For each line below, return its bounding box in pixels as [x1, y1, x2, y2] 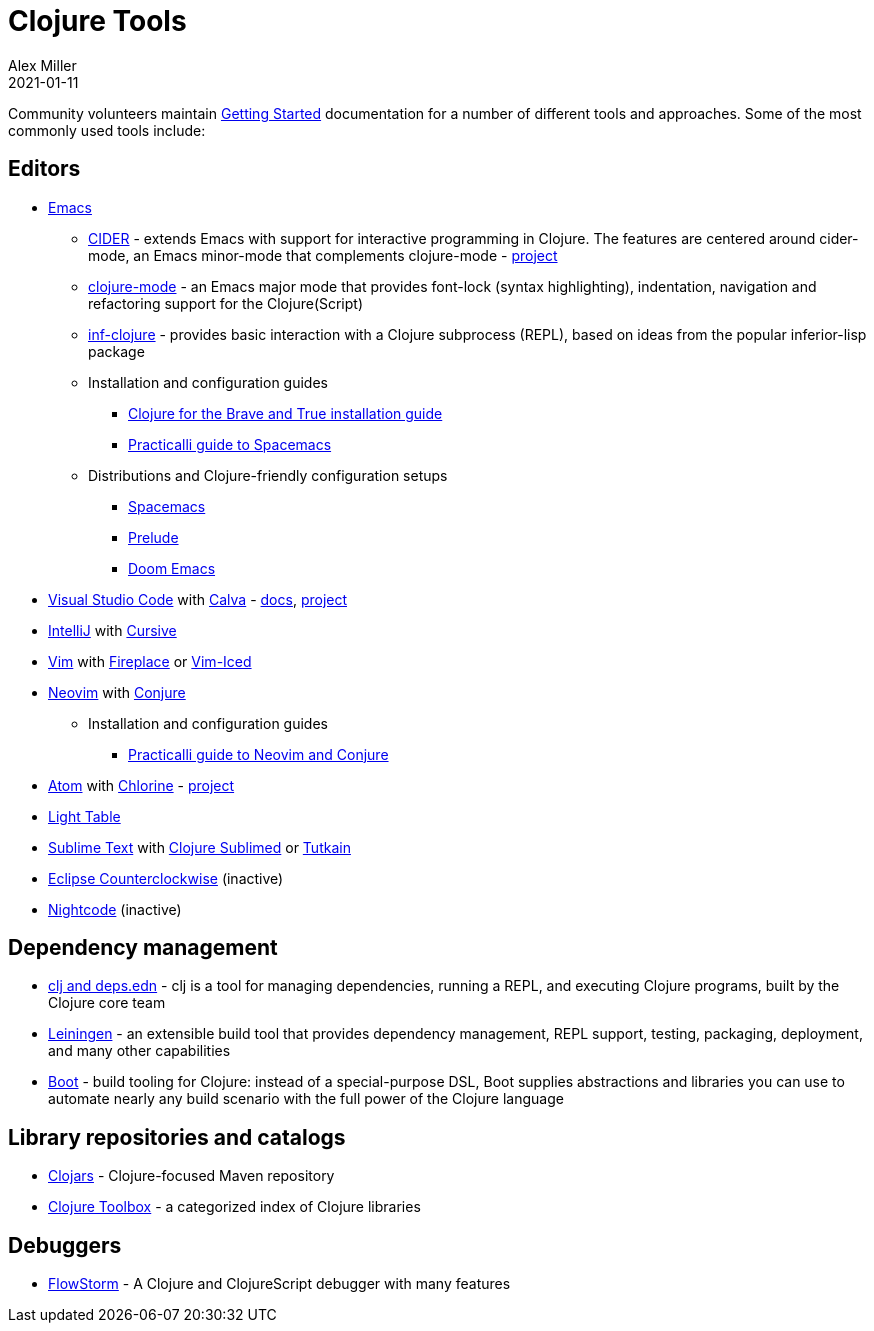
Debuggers [8, 1232, 122, 1258]
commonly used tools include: [8, 121, 206, 139]
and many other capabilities [48, 1042, 231, 1060]
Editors [8, 156, 81, 182]
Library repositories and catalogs [8, 1124, 346, 1150]
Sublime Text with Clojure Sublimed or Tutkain [48, 838, 351, 856]
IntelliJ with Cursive [48, 621, 177, 639]
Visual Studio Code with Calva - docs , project [48, 590, 348, 608]
